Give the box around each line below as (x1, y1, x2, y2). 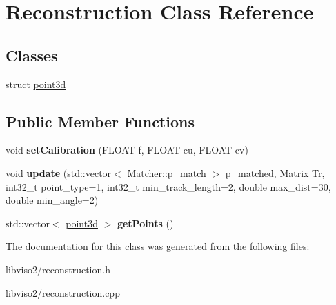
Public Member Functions (6, 110, 195, 132)
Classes (6, 44, 58, 65)
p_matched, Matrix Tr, (225, 165, 325, 180)
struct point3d (6, 76, 66, 91)
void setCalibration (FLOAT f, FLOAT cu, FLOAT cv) (6, 143, 248, 157)
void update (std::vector (6, 165, 112, 180)
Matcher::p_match (127, 165, 206, 180)
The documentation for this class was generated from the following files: (6, 239, 310, 253)
